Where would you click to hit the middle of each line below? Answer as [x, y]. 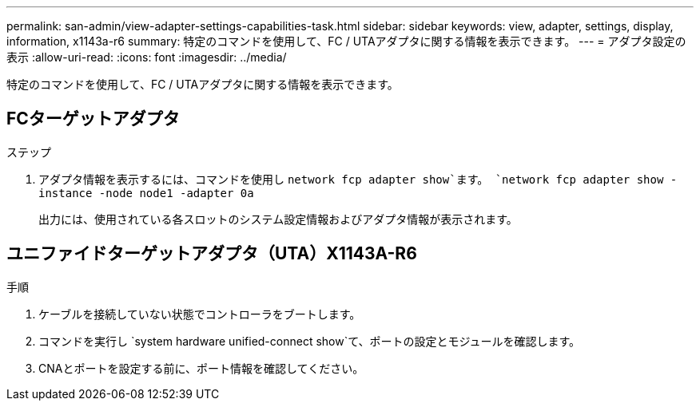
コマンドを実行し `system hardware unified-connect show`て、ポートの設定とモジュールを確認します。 [310, 341]
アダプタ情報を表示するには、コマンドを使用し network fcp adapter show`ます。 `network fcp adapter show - [358, 179]
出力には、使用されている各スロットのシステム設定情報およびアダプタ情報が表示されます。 [278, 219]
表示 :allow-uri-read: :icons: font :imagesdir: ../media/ [147, 57]
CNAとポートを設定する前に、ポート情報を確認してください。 [201, 368]
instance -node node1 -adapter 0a [146, 193]
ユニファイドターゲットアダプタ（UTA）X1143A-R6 [212, 254]
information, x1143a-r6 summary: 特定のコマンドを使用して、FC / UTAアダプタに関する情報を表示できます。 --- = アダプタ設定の [346, 41]
